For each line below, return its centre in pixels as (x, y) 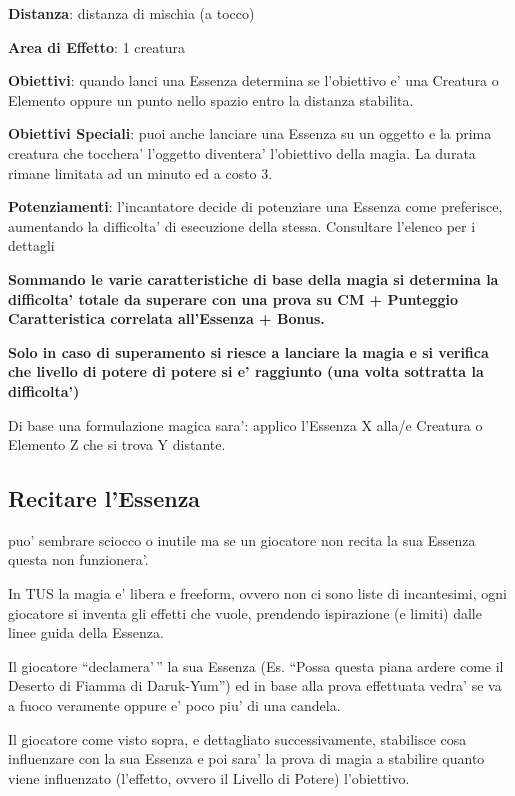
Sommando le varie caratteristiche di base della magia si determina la (253, 278)
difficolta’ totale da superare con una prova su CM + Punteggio (233, 298)
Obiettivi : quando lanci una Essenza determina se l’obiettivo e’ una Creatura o (253, 80)
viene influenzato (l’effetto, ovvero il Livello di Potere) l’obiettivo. (209, 777)
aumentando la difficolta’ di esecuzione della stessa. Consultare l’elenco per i (242, 225)
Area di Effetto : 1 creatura (96, 46)
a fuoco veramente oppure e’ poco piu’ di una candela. (174, 705)
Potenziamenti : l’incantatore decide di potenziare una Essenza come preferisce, (255, 206)
